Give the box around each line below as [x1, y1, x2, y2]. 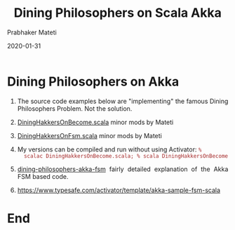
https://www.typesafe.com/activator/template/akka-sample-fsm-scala [17, 186, 220, 194]
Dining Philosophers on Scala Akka [13, 5, 222, 21]
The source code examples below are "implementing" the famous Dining [17, 97, 229, 105]
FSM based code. [17, 172, 69, 180]
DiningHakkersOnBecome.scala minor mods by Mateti [17, 118, 174, 126]
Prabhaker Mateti [7, 28, 57, 36]
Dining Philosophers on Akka [7, 74, 180, 89]
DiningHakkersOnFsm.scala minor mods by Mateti [17, 131, 162, 140]
